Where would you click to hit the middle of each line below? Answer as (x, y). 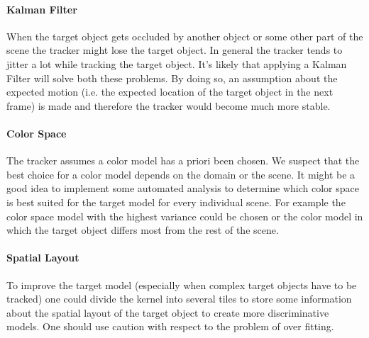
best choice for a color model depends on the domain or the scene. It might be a (181, 174)
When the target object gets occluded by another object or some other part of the (185, 36)
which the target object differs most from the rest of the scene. (143, 230)
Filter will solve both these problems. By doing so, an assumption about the (172, 78)
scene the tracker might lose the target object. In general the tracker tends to (175, 50)
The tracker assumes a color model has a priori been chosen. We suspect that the (183, 160)
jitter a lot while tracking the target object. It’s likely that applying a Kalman (177, 63)
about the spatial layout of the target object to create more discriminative (168, 312)
